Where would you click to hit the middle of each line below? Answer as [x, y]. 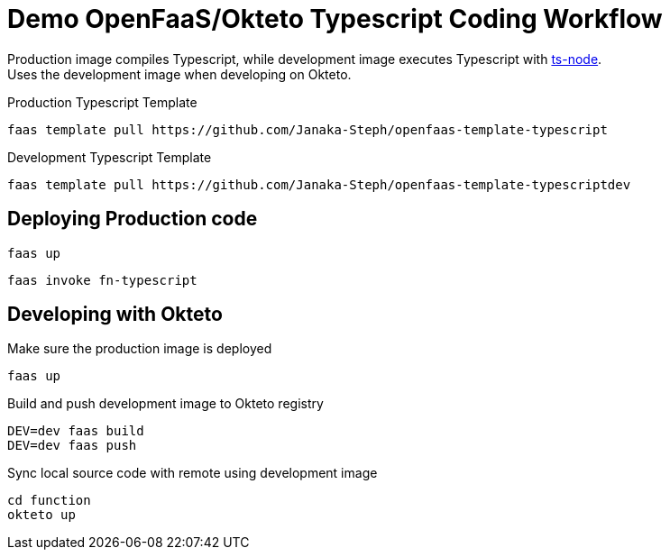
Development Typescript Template [110, 157]
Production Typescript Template [102, 102]
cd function [49, 501]
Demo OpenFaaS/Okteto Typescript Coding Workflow [335, 19]
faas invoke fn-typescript [102, 280]
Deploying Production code [133, 219]
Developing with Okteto [115, 315]
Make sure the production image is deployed [140, 349]
